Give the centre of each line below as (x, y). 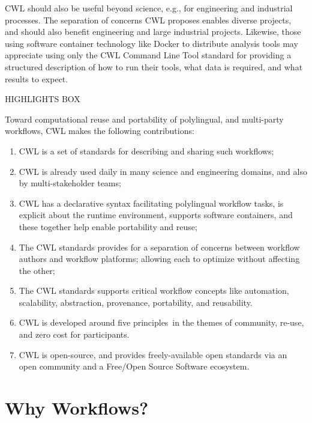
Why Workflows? (77, 408)
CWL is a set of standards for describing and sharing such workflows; (146, 151)
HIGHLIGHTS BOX (43, 99)
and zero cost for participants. (74, 334)
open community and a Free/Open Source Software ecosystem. (134, 366)
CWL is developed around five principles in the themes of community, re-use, (161, 322)
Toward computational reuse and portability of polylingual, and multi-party (144, 119)
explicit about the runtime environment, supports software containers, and (156, 215)
